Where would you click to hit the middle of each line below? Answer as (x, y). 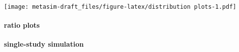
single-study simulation (44, 44)
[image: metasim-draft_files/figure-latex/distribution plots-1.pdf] (120, 7)
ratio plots (22, 25)
